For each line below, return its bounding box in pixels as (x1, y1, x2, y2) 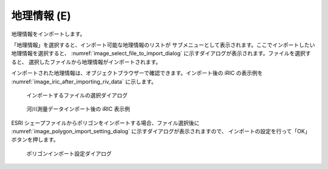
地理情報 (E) (11, 9, 71, 22)
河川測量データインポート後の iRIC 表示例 (26, 105, 131, 113)
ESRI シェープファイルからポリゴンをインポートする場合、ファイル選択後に (11, 119, 200, 127)
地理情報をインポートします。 (11, 30, 86, 38)
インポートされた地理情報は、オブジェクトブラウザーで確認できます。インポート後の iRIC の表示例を (11, 70, 264, 77)
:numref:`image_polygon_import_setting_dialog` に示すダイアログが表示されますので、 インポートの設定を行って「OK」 (11, 128, 310, 135)
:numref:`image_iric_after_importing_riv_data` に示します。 (11, 78, 157, 85)
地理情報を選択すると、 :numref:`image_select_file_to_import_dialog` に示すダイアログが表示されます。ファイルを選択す (11, 50, 311, 57)
